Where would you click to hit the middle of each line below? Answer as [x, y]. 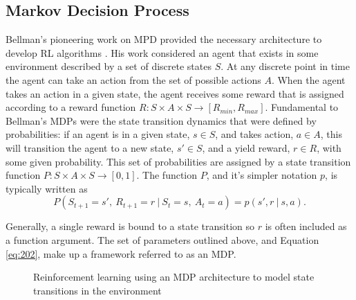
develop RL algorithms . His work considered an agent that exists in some [162, 52]
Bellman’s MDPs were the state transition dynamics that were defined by [161, 120]
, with [329, 147]
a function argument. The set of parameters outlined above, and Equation [162, 239]
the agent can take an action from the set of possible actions [133, 79]
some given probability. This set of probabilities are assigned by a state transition [178, 161]
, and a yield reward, [246, 147]
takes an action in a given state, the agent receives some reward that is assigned [175, 93]
